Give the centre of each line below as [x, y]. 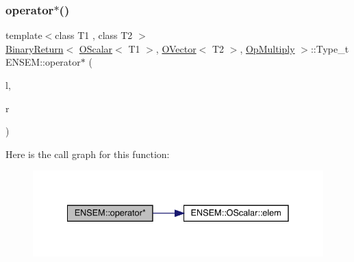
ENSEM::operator [43, 62]
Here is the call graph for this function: [88, 154]
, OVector [176, 48]
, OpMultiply [267, 48]
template [24, 35]
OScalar [96, 48]
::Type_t [330, 48]
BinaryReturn [35, 48]
